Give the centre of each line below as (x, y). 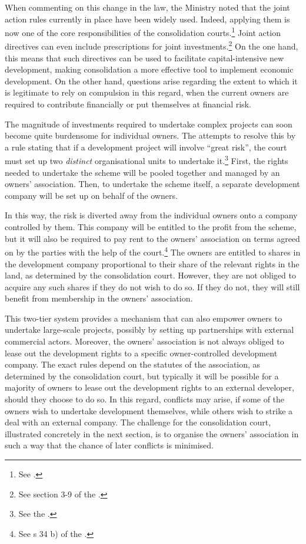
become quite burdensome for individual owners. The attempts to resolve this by (150, 135)
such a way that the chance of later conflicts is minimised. (109, 445)
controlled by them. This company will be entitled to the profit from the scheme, (151, 227)
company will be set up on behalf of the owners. (91, 195)
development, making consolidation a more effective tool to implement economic (149, 69)
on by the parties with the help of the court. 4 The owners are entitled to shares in (153, 251)
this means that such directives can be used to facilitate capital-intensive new (144, 58)
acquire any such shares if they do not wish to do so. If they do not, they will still (152, 286)
